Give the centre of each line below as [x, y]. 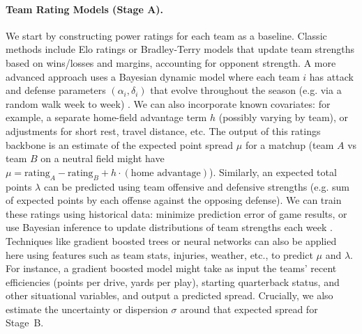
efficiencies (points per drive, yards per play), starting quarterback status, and [173, 281]
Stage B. [25, 323]
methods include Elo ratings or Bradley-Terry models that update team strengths [180, 49]
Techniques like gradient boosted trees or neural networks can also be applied [171, 240]
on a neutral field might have [103, 158]
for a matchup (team [289, 144]
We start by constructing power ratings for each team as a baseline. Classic [166, 35]
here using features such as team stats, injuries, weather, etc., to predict [159, 254]
